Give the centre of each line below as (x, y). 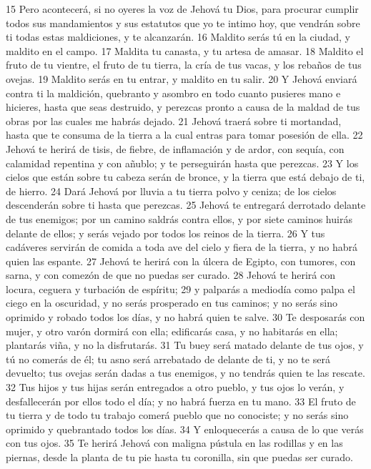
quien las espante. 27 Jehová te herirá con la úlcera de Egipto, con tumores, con (181, 261)
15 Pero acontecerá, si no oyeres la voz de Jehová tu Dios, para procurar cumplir (182, 9)
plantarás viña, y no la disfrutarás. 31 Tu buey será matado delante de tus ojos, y (185, 345)
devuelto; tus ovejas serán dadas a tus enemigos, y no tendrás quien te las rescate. (185, 373)
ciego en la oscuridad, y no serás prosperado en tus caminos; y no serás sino (172, 303)
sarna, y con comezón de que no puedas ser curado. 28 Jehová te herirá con (171, 275)
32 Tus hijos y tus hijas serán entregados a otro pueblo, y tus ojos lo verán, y (175, 387)
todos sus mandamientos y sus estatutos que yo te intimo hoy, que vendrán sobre (183, 23)
